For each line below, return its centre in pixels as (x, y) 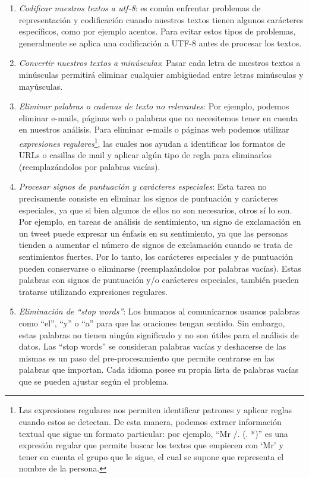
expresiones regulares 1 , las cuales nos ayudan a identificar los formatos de (152, 142)
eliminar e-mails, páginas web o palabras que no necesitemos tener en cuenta (158, 117)
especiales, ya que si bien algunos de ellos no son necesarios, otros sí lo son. (155, 210)
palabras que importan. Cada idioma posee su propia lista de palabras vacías (159, 369)
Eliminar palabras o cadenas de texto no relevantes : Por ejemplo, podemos (154, 106)
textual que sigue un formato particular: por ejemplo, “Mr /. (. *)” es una (153, 433)
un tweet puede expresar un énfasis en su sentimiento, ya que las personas (153, 233)
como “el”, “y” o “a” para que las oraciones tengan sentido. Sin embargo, (152, 323)
